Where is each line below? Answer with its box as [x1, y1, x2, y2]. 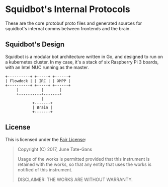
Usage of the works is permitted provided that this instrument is [17, 156, 150, 162]
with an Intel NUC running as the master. [5, 64, 89, 70]
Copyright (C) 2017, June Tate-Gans [17, 146, 92, 152]
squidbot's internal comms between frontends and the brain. [5, 25, 131, 31]
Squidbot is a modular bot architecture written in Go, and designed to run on [5, 53, 163, 59]
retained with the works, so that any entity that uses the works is [17, 161, 152, 167]
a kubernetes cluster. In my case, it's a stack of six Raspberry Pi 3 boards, [5, 59, 159, 65]
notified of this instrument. [17, 166, 73, 172]
